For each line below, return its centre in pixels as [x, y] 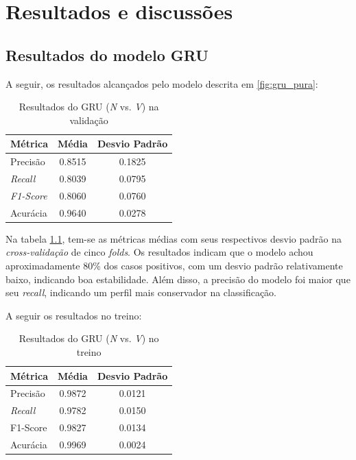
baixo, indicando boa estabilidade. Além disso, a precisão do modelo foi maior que [178, 279]
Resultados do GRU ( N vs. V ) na [89, 107]
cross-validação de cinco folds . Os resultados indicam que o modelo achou [159, 252]
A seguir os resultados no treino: [74, 315]
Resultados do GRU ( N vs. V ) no [89, 338]
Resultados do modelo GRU [107, 55]
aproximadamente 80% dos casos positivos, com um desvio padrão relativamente [174, 266]
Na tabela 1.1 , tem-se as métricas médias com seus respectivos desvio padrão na [174, 238]
